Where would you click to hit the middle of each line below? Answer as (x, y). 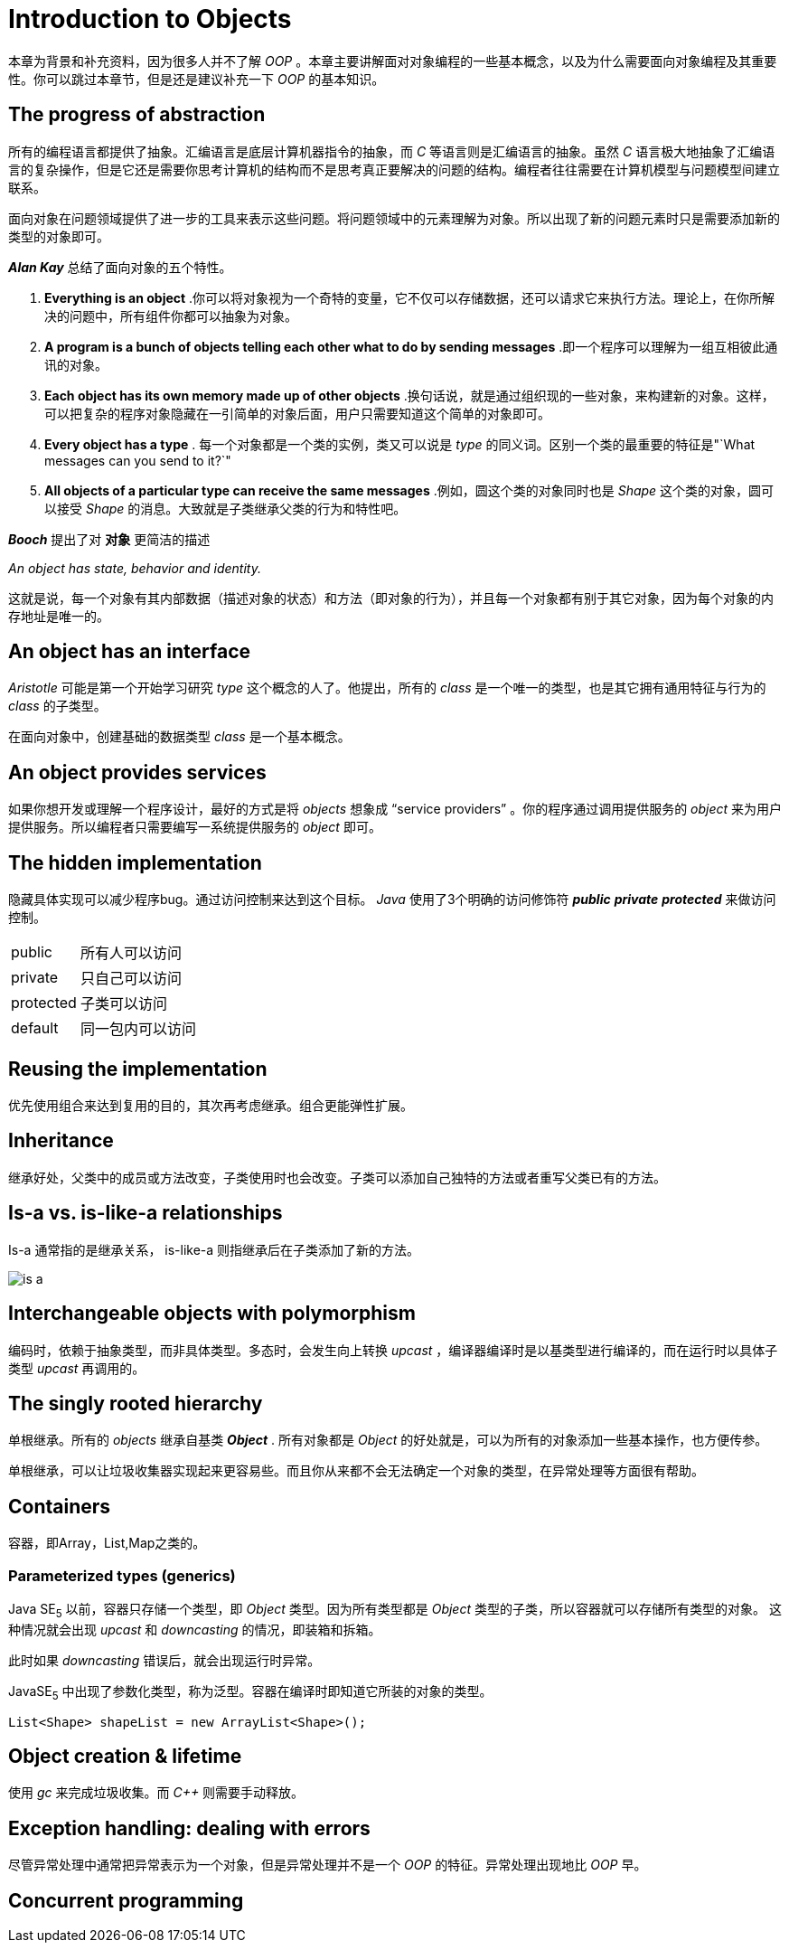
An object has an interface (130, 652)
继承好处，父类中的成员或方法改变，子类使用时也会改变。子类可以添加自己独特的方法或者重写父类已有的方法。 (337, 1177)
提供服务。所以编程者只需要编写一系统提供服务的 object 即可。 (195, 827)
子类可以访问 (123, 1004)
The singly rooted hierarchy (136, 1403)
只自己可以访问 (131, 979)
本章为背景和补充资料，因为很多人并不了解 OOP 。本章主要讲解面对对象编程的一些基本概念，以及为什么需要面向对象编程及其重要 (393, 61)
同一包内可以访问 (138, 1029)
